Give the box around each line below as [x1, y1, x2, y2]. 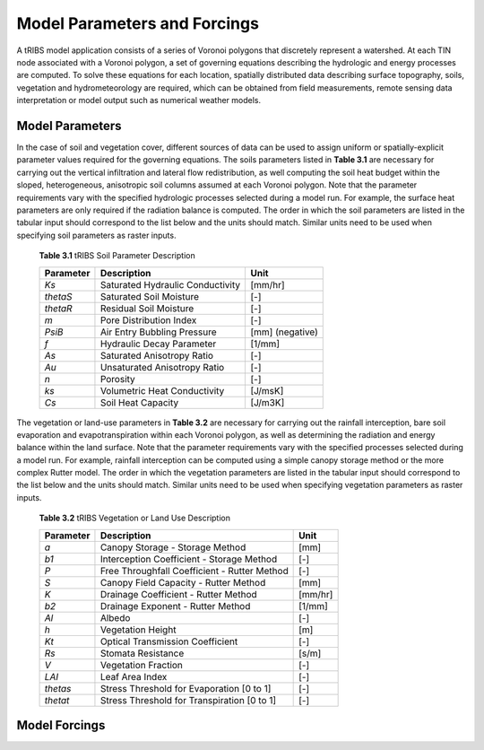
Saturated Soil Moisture [99, 290, 200, 302]
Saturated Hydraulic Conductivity [99, 278, 241, 291]
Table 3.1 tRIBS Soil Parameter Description [39, 250, 196, 261]
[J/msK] [250, 384, 284, 397]
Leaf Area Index [99, 670, 168, 683]
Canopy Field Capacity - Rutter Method [99, 576, 266, 589]
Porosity [99, 372, 136, 385]
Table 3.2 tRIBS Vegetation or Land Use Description [39, 512, 231, 524]
